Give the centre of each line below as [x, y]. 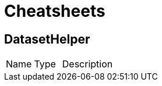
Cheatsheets [55, 11]
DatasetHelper [47, 39]
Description [87, 64]
